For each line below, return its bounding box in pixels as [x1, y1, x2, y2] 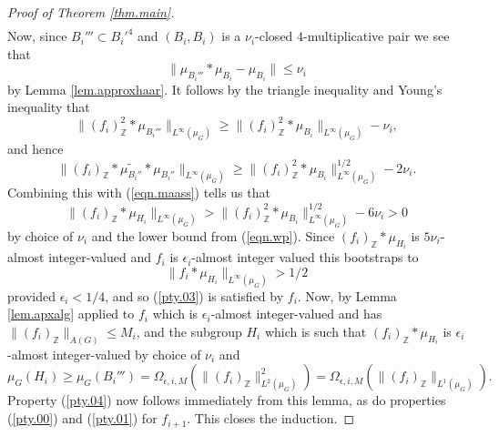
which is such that [264, 322, 367, 341]
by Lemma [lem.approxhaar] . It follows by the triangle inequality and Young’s [7, 79, 443, 98]
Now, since [7, 26, 67, 46]
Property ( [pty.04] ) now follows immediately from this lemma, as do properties [7, 390, 446, 410]
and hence [7, 139, 64, 158]
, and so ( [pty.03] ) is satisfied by [105, 286, 284, 305]
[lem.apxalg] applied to [7, 304, 135, 323]
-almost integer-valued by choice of [7, 344, 201, 363]
